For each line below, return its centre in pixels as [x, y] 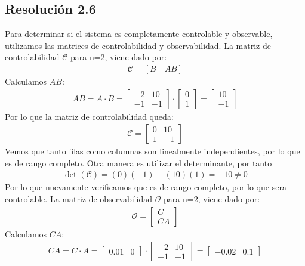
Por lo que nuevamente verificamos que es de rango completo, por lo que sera [146, 187]
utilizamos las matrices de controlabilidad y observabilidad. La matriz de [138, 45]
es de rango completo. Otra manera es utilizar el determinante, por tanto [138, 163]
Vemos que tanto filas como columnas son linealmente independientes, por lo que [152, 151]
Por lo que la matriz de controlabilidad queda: [89, 116]
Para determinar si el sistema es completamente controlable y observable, [139, 34]
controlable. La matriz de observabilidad [78, 199]
